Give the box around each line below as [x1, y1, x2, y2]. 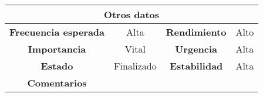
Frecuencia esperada [9, 25, 105, 39]
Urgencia [175, 42, 218, 56]
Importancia [28, 42, 86, 56]
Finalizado [114, 59, 157, 72]
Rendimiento [166, 25, 227, 39]
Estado [41, 59, 73, 72]
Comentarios [27, 76, 87, 89]
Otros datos [104, 8, 160, 21]
